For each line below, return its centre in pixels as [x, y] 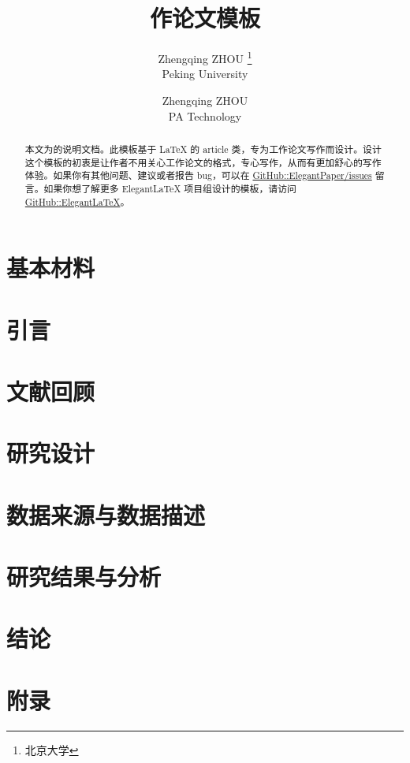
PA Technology [205, 115]
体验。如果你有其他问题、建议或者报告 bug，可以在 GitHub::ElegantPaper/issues [198, 175]
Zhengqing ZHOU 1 [205, 57]
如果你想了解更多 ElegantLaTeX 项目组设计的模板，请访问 [170, 188]
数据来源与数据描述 [106, 514]
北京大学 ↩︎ [52, 749]
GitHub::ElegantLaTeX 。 [77, 201]
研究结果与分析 [84, 577]
